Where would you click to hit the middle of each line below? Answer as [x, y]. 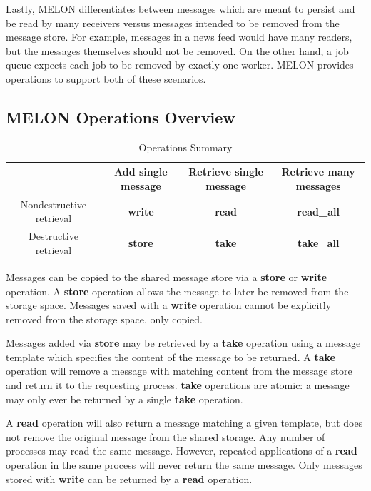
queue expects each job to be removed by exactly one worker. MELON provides [180, 65]
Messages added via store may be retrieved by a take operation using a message [183, 343]
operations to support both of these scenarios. [106, 78]
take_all [318, 243]
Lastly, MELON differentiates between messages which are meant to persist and [181, 9]
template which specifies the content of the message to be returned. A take [171, 356]
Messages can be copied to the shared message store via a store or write [167, 277]
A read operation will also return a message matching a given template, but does [184, 423]
